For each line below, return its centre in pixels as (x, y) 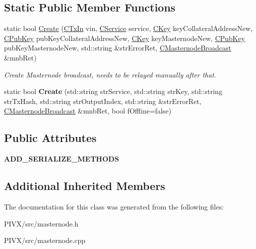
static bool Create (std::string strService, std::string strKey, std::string (113, 91)
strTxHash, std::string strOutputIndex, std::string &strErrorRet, (103, 101)
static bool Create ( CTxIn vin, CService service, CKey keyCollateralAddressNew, (128, 28)
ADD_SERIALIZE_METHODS (62, 159)
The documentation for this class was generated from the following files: (114, 206)
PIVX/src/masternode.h (41, 223)
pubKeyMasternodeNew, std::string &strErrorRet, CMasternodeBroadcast (118, 48)
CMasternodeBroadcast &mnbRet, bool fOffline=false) (88, 111)
